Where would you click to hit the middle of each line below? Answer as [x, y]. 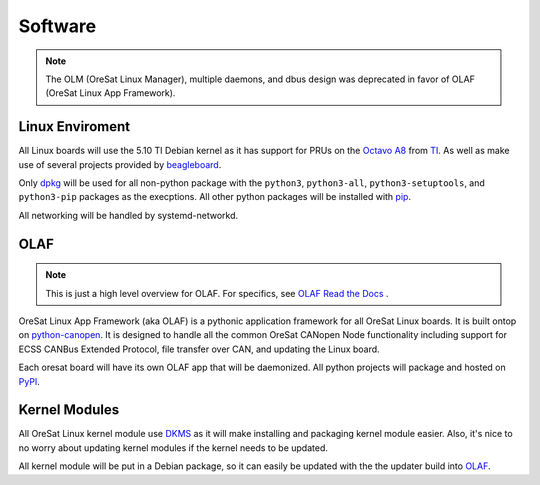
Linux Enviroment [74, 126]
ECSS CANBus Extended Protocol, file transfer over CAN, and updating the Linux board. [199, 349]
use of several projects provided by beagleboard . [120, 164]
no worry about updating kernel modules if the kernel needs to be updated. [173, 447]
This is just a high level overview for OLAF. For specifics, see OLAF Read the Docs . [217, 293]
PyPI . [29, 381]
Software [57, 26]
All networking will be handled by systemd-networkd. [128, 215]
